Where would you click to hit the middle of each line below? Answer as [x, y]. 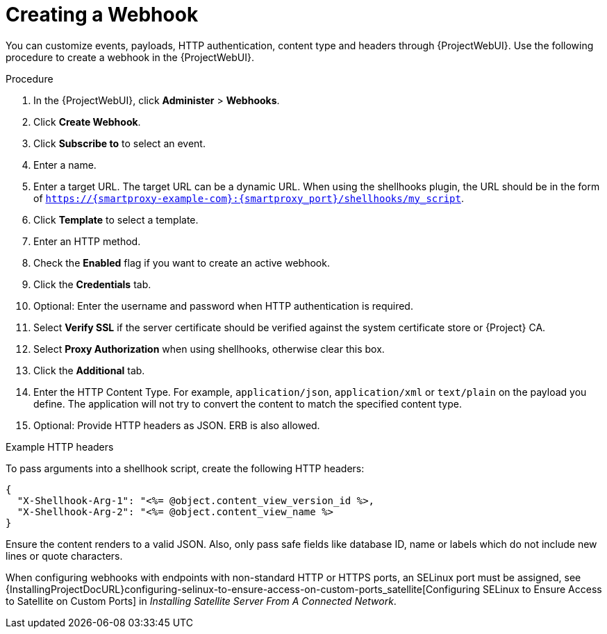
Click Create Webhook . [87, 122]
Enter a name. [65, 165]
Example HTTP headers [60, 447]
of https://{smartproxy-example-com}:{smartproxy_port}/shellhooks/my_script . [249, 198]
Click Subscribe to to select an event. [119, 143]
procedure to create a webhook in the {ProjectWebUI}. [130, 57]
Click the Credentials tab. [92, 284]
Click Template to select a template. [116, 219]
